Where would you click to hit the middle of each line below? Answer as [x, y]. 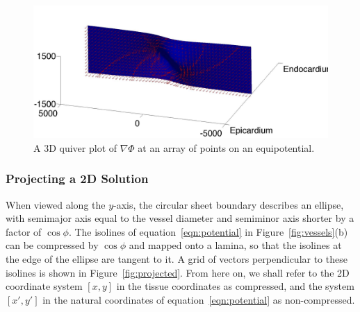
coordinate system [44, 286]
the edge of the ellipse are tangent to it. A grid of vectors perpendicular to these [177, 259]
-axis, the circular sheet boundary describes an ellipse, [229, 204]
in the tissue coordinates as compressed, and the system [235, 286]
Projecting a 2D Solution [77, 179]
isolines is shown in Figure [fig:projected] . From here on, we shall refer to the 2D [178, 272]
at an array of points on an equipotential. [226, 147]
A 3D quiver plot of [75, 147]
